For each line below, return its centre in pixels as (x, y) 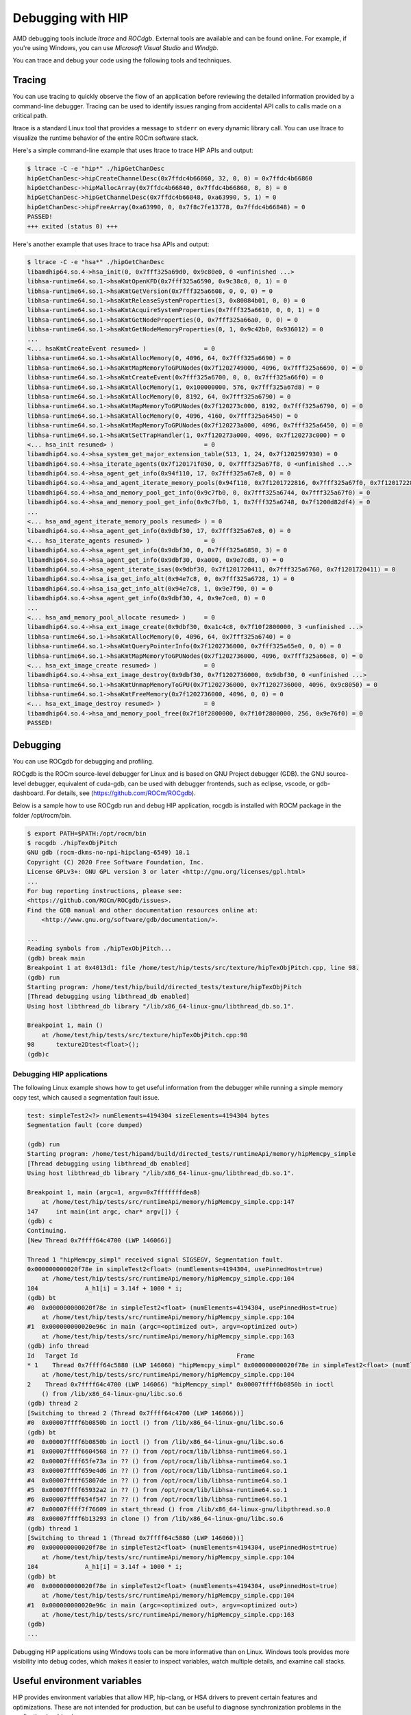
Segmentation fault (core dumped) (85, 1125)
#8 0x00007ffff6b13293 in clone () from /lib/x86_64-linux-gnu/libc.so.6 (155, 1519)
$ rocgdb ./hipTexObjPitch (72, 843)
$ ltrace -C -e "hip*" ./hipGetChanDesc (96, 169)
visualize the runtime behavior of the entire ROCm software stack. (105, 138)
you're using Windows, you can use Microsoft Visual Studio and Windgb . (115, 47)
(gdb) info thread (58, 1346)
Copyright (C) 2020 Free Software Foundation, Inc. (116, 862)
